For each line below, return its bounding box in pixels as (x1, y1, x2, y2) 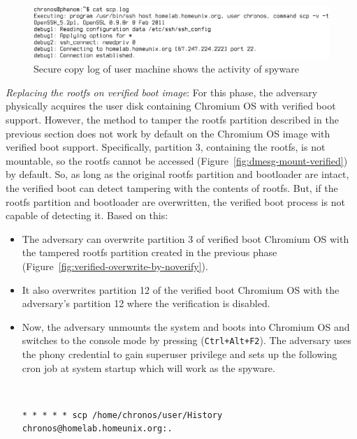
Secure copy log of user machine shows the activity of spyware (34, 61, 299, 76)
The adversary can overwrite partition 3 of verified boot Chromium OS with (22, 231, 349, 246)
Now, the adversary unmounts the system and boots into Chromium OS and (22, 319, 350, 334)
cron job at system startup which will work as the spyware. (22, 360, 275, 375)
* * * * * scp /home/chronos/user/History (22, 410, 223, 420)
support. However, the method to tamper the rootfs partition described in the (6, 112, 339, 126)
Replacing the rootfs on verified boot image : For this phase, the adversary (6, 84, 318, 99)
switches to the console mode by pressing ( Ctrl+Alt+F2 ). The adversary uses (22, 333, 351, 348)
